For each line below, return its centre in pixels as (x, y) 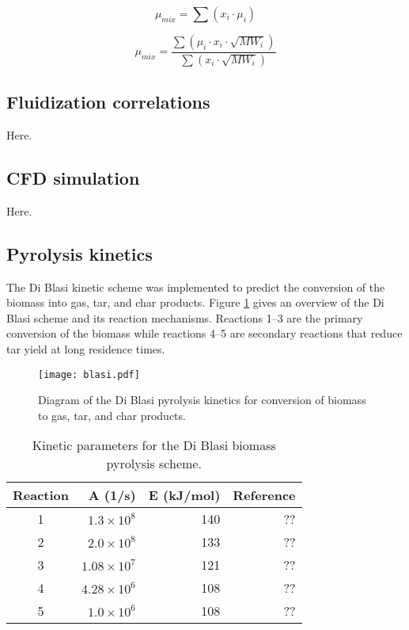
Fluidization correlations (108, 102)
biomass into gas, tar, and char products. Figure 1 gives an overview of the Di (195, 302)
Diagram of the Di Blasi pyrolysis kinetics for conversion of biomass (202, 400)
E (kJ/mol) (184, 495)
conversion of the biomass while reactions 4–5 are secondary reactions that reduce (204, 333)
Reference (264, 495)
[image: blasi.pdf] (89, 374)
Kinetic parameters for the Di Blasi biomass (154, 445)
